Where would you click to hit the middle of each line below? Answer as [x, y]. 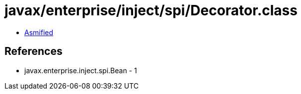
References [34, 51]
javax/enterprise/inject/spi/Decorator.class [151, 10]
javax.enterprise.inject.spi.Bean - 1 [81, 70]
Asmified [39, 32]
